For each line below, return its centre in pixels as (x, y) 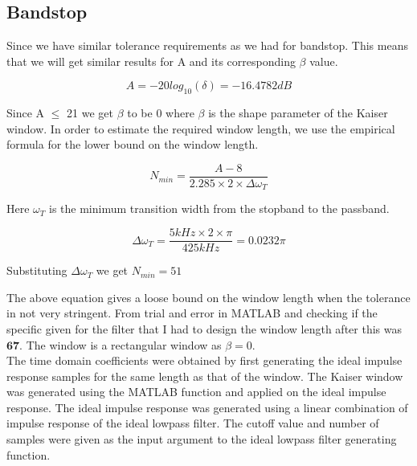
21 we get (90, 113)
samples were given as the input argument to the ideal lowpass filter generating (202, 439)
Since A (26, 113)
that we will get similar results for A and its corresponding (151, 61)
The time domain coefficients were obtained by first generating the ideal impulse (204, 360)
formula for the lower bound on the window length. (133, 144)
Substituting (37, 270)
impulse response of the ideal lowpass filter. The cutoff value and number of (193, 423)
